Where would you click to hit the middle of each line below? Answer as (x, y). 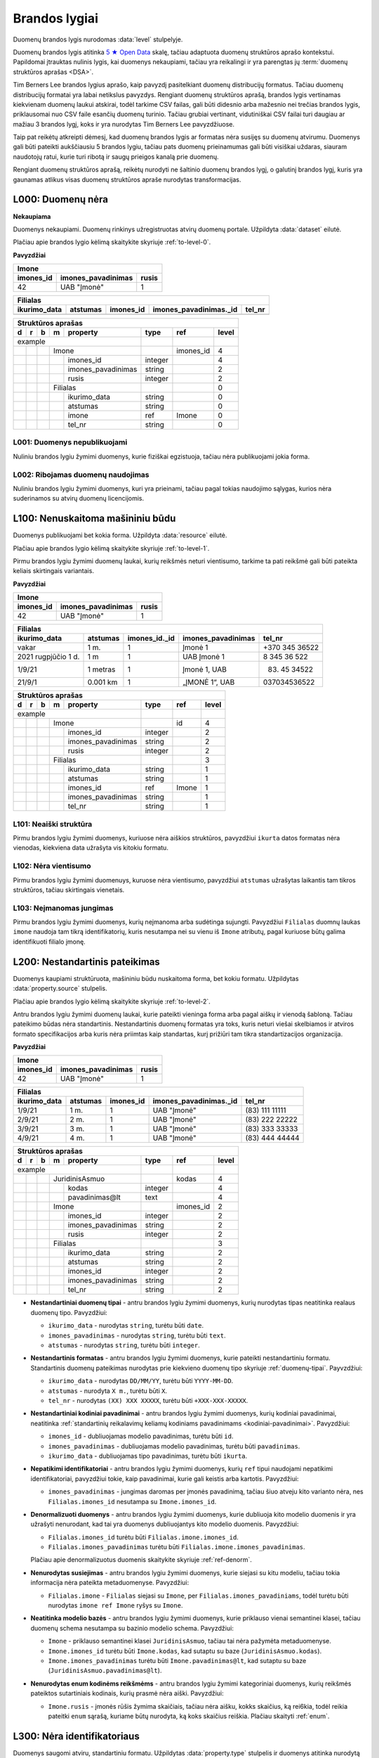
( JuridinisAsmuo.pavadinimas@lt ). (105, 1671)
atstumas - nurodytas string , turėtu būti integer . (124, 1345)
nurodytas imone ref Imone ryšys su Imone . (115, 1605)
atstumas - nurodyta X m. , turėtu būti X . (108, 1391)
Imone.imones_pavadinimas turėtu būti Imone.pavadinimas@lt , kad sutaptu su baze (177, 1660)
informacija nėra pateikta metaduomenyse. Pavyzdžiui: (110, 1583)
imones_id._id (151, 639)
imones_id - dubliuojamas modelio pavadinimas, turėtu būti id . (141, 1436)
